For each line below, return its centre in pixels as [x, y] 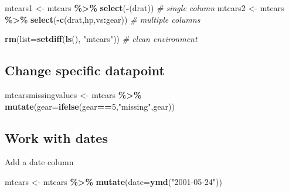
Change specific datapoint [85, 70]
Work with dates [56, 137]
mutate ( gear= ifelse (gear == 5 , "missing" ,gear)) [90, 106]
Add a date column [39, 162]
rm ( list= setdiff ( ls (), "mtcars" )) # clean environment [101, 39]
